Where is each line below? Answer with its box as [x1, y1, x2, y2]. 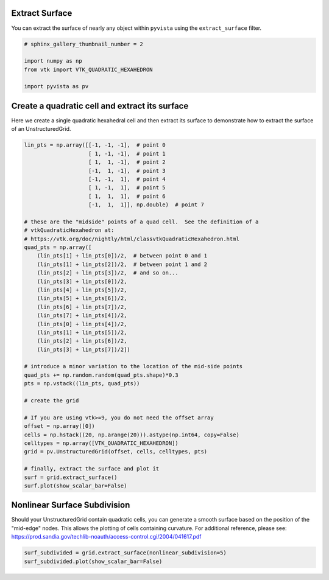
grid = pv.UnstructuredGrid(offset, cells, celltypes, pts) [24, 448, 208, 455]
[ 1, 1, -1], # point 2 [88, 159, 166, 166]
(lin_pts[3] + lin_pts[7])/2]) [37, 346, 130, 353]
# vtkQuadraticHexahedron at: [24, 227, 115, 234]
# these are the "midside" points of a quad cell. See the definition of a [24, 218, 259, 225]
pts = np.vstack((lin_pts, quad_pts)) [24, 380, 140, 387]
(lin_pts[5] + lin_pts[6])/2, [37, 295, 127, 302]
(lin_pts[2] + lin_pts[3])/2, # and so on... [37, 270, 179, 276]
